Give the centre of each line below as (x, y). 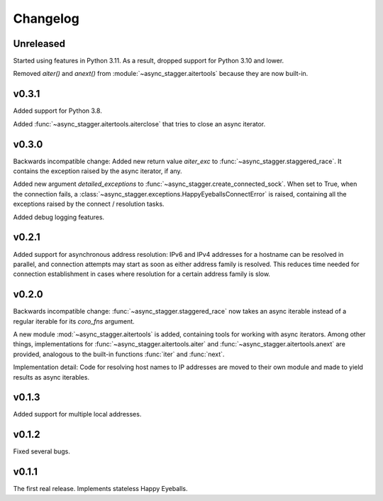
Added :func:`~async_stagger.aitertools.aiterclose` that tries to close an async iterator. (139, 123)
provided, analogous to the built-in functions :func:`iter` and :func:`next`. (119, 354)
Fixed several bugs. (42, 451)
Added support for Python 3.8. (57, 111)
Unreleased (39, 44)
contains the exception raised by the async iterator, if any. (98, 171)
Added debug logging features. (59, 217)
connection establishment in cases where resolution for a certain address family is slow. (142, 274)
